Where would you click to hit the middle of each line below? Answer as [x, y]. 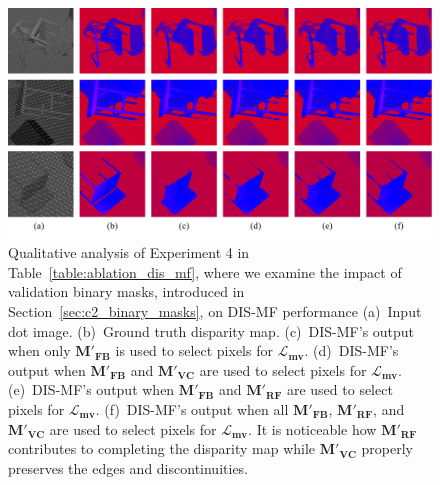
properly [387, 448]
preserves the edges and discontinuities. [128, 467]
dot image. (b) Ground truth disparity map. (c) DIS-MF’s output [211, 330]
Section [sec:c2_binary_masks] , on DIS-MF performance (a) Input [215, 311]
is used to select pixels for [194, 350]
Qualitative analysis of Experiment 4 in [129, 252]
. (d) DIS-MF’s [351, 350]
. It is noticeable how [312, 428]
